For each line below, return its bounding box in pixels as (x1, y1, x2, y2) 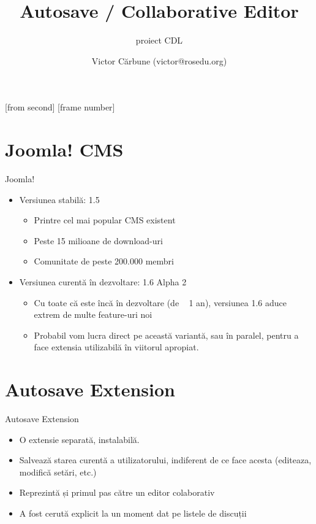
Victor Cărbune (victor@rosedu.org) (91, 54, 227, 67)
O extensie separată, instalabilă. (19, 433, 140, 445)
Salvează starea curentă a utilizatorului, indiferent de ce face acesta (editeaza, (19, 453, 312, 466)
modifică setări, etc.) (19, 465, 97, 478)
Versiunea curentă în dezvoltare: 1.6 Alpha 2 (19, 275, 187, 288)
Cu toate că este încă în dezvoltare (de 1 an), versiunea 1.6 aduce (34, 296, 287, 309)
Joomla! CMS (5, 137, 124, 162)
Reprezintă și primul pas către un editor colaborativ (19, 486, 215, 499)
